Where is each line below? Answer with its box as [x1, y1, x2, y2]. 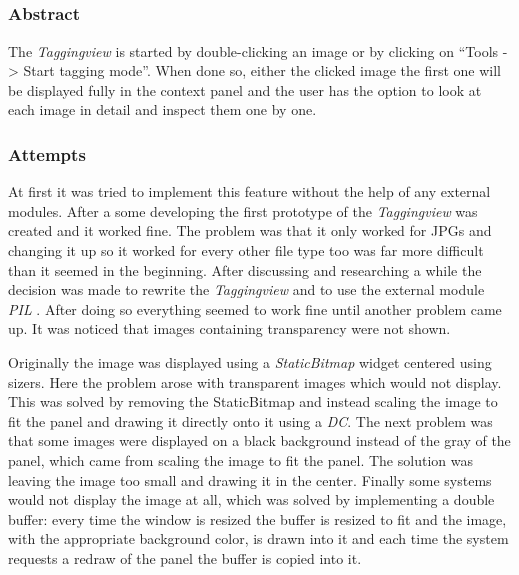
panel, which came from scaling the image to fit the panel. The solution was [8, 450, 473, 470]
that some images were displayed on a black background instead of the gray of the [8, 430, 511, 451]
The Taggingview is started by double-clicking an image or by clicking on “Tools [8, 40, 499, 61]
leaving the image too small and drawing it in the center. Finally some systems [8, 469, 492, 490]
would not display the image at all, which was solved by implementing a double [8, 489, 495, 510]
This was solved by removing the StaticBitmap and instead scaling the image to [8, 391, 498, 412]
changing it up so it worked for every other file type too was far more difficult [8, 240, 484, 261]
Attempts [8, 141, 86, 166]
